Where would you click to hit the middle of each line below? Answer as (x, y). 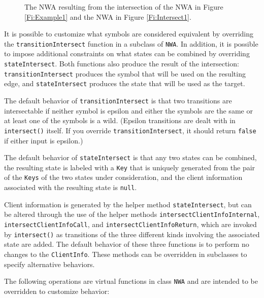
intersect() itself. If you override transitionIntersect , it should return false (130, 130)
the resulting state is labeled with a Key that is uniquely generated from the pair (130, 167)
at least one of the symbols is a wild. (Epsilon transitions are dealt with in (120, 120)
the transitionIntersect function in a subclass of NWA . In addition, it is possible (131, 43)
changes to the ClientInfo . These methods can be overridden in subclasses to (126, 254)
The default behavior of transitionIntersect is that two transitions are (118, 100)
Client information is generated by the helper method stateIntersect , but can (128, 204)
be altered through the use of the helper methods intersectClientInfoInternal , (132, 214)
